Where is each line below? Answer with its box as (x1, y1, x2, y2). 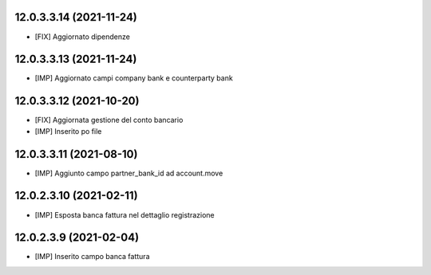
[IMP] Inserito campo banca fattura (34, 252, 150, 261)
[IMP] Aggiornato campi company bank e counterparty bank (34, 73, 233, 83)
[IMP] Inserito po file (34, 126, 102, 136)
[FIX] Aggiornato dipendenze (34, 32, 131, 41)
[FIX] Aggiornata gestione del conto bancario (34, 116, 184, 125)
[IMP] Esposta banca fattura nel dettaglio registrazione (34, 210, 215, 219)
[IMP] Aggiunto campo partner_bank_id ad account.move (34, 168, 223, 178)
